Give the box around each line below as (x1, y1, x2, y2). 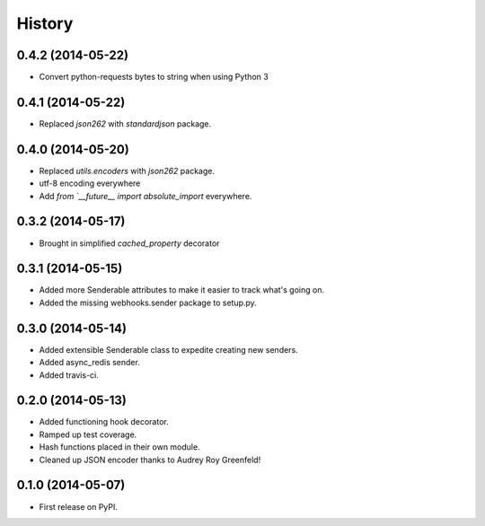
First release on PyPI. (39, 501, 119, 512)
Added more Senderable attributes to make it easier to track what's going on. (39, 285, 325, 295)
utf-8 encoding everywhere (39, 178, 141, 188)
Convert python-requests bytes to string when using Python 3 (39, 72, 269, 83)
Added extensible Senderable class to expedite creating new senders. (39, 344, 298, 355)
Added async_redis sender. (39, 357, 141, 368)
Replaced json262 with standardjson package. (39, 118, 212, 129)
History (16, 13, 74, 33)
